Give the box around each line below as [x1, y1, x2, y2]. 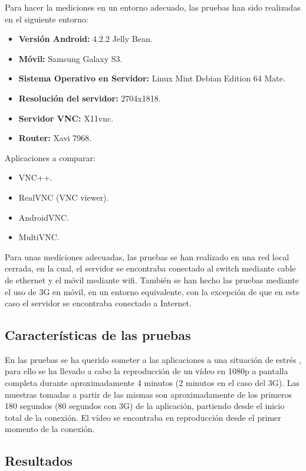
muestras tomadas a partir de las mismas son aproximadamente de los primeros [5, 388, 292, 400]
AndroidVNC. [18, 211, 70, 223]
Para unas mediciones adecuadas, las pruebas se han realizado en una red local [5, 250, 289, 263]
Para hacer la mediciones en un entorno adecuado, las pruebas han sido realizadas [5, 1, 301, 13]
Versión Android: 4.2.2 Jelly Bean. [18, 32, 153, 45]
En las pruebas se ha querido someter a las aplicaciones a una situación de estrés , [5, 353, 302, 365]
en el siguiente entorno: [5, 12, 88, 25]
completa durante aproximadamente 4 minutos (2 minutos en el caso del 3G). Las [5, 377, 300, 389]
